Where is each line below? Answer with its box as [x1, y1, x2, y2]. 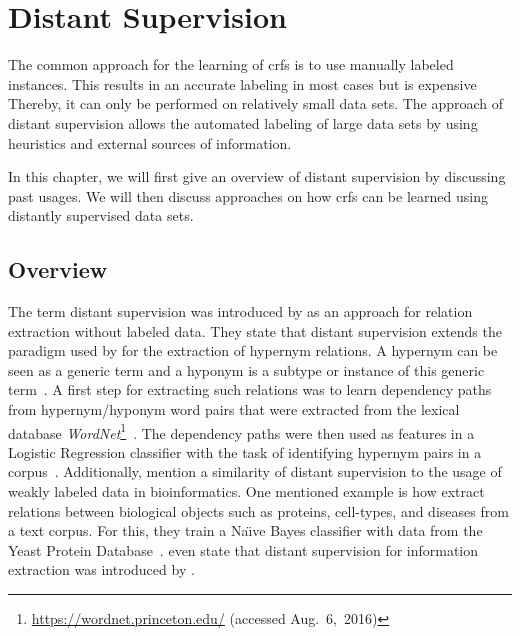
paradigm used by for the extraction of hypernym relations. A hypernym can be [8, 340, 498, 361]
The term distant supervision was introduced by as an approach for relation [8, 301, 473, 322]
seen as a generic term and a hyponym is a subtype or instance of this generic [8, 359, 485, 380]
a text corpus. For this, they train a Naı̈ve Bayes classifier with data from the [8, 520, 483, 541]
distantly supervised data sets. [8, 205, 194, 226]
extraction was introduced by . [8, 559, 195, 580]
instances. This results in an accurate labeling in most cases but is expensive [8, 73, 477, 94]
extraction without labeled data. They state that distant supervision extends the [8, 320, 502, 341]
